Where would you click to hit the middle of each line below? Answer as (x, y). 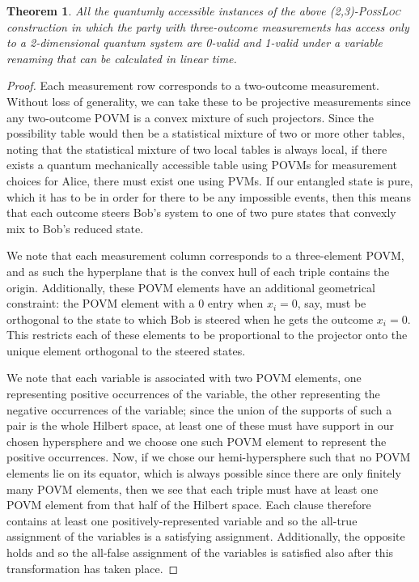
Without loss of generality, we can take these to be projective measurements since (209, 101)
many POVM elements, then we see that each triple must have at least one (193, 489)
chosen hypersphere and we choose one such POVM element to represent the (197, 441)
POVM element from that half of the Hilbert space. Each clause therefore (189, 505)
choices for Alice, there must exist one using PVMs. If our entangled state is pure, (210, 180)
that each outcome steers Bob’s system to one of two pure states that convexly (201, 212)
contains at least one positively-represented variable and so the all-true (182, 520)
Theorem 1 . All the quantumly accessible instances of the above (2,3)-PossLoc (203, 11)
